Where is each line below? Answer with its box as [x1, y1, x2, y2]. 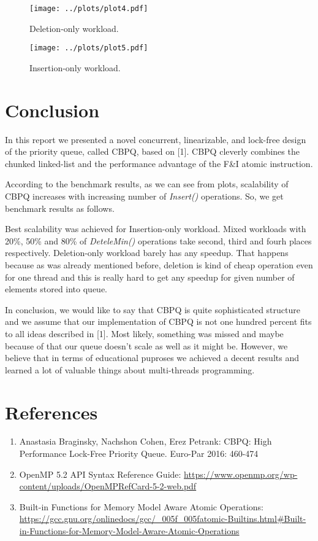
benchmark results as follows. [5, 201, 115, 214]
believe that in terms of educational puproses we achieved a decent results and [5, 351, 299, 364]
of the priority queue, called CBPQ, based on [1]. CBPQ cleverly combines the [5, 145, 300, 158]
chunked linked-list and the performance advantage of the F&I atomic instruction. [5, 157, 313, 169]
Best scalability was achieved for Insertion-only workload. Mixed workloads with [5, 222, 306, 235]
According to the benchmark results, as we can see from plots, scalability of [5, 177, 289, 190]
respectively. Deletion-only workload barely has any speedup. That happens [5, 246, 289, 259]
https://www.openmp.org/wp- [184, 467, 298, 480]
